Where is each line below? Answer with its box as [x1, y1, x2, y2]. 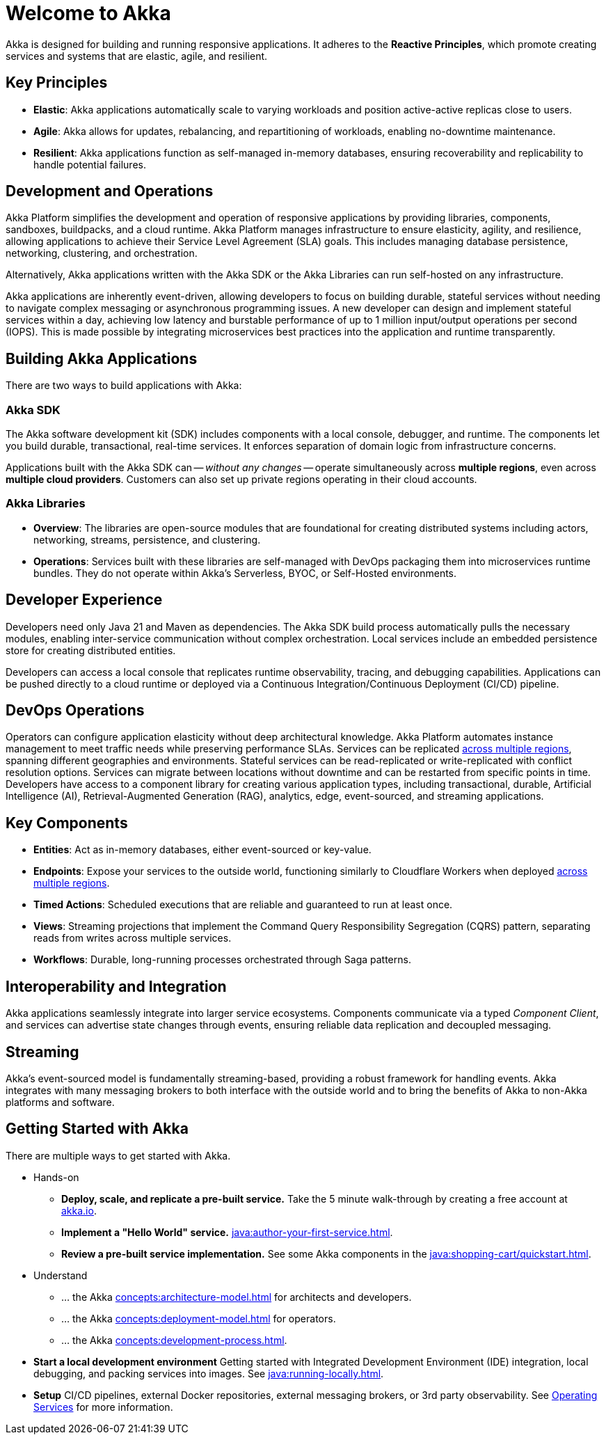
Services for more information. [33, 1400, 173, 1413]
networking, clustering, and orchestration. [6, 247, 198, 260]
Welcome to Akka [6, 1, 171, 25]
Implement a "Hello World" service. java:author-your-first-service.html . [61, 1226, 393, 1238]
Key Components [6, 814, 128, 832]
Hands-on [33, 1171, 79, 1183]
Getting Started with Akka [6, 1120, 189, 1138]
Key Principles [6, 74, 108, 92]
